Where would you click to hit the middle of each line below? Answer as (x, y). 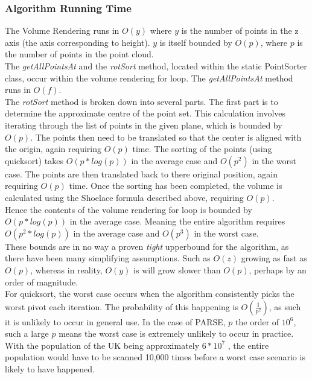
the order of (257, 321)
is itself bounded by (196, 42)
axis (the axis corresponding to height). (78, 42)
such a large (27, 333)
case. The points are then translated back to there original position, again (141, 174)
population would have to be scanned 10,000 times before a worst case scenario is (155, 357)
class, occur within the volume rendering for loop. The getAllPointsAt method (149, 78)
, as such (285, 306)
